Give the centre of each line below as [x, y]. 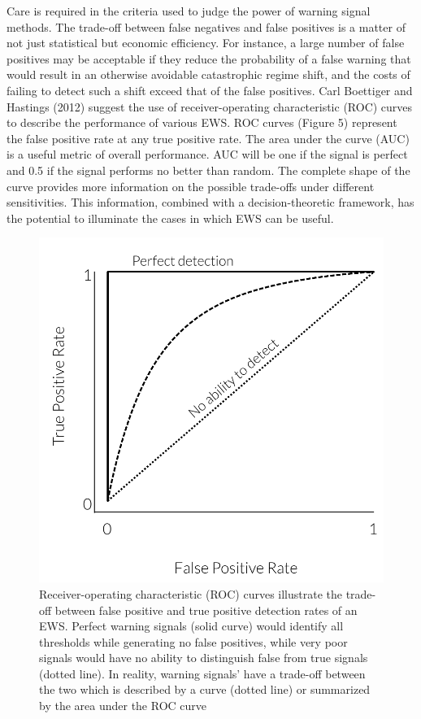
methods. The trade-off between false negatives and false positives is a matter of [206, 26]
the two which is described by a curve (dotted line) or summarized [205, 689]
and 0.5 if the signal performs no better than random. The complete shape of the [208, 170]
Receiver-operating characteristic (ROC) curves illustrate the [191, 593]
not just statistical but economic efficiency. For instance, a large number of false [206, 43]
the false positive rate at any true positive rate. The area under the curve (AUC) [208, 138]
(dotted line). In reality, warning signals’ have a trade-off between [202, 673]
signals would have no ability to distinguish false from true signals [204, 658]
